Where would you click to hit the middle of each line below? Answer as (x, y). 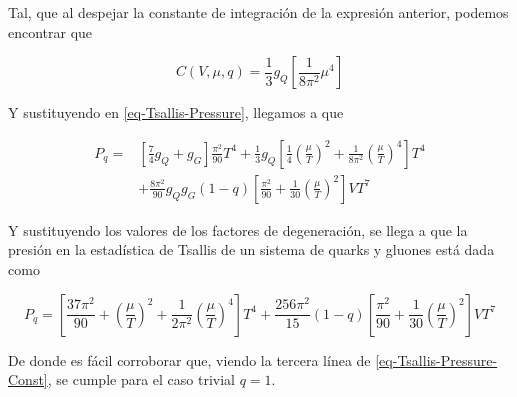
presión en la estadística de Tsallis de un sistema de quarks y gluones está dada (251, 249)
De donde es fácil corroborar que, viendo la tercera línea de (189, 359)
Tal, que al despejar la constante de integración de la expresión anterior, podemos (258, 12)
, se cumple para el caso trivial (141, 379)
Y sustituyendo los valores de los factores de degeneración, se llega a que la (238, 229)
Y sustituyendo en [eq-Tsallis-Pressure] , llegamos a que (176, 112)
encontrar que (50, 31)
